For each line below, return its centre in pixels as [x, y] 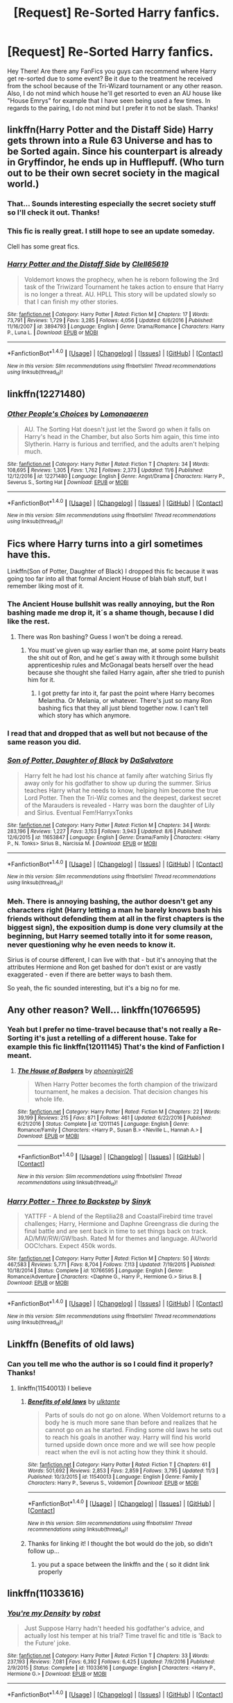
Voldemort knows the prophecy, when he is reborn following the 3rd [121, 279]
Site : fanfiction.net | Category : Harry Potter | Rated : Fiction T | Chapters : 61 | [119, 1464]
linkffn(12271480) [46, 394]
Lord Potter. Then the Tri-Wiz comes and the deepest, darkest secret [122, 797]
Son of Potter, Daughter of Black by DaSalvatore [90, 761]
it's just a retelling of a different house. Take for [116, 1038]
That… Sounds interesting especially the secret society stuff [112, 204]
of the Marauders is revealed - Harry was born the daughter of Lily [119, 805]
